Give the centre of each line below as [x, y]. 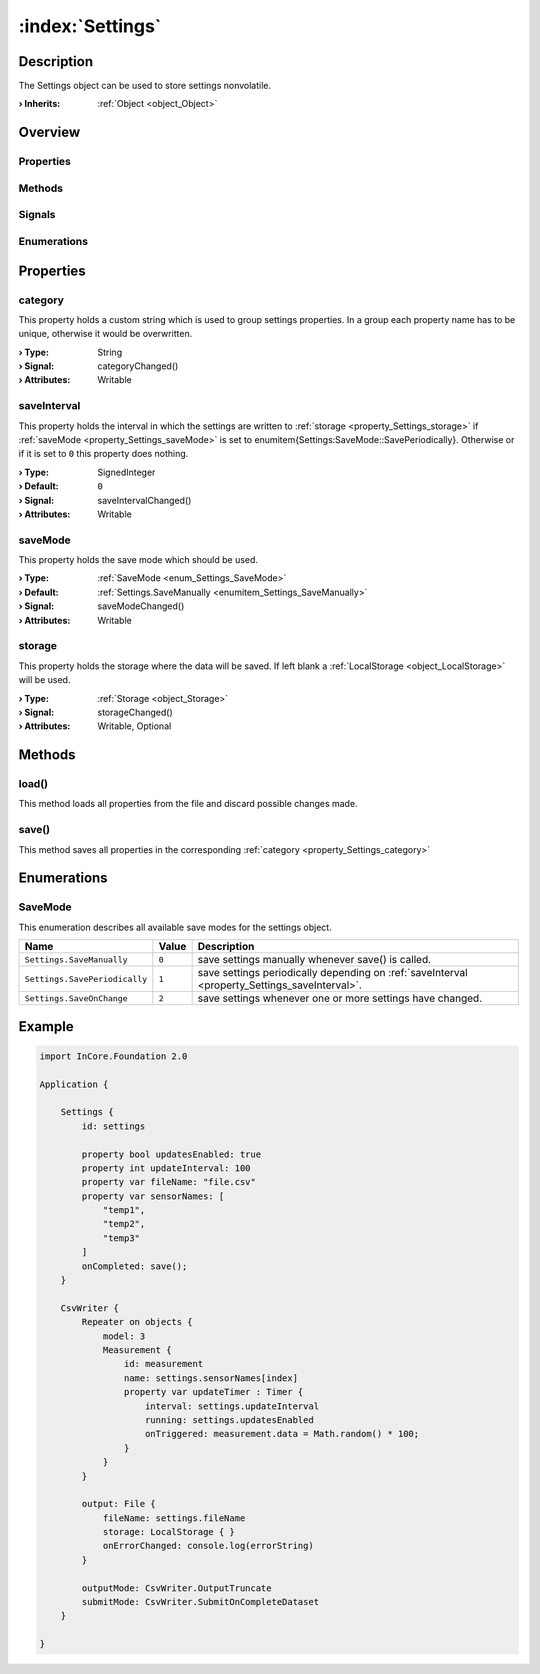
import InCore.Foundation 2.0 [113, 1056]
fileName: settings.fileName [174, 1518]
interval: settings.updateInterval [232, 1406]
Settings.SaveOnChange [76, 998]
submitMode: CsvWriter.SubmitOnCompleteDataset [200, 1602]
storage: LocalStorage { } [168, 1532]
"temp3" [121, 1238]
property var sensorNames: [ [153, 1196]
